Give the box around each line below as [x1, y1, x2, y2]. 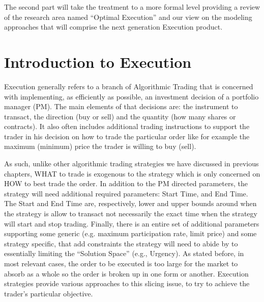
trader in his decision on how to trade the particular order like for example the [4, 131, 250, 141]
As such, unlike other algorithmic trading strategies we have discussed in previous [4, 158, 259, 169]
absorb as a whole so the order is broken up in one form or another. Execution [4, 268, 249, 279]
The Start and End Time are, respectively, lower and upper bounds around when [4, 198, 257, 209]
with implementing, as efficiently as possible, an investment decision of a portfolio [4, 91, 259, 102]
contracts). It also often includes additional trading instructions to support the [4, 121, 250, 132]
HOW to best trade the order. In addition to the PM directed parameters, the [4, 178, 248, 189]
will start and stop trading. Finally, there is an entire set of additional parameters [4, 218, 259, 229]
